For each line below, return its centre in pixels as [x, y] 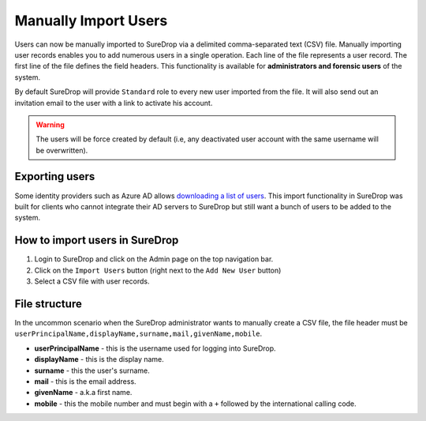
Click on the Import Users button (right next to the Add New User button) [158, 270]
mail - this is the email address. [86, 381]
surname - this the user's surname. [92, 370]
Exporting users [55, 177]
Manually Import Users [91, 21]
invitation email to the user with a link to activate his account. [114, 103]
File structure [48, 304]
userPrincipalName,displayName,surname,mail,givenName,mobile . [138, 334]
